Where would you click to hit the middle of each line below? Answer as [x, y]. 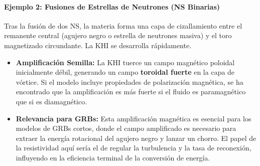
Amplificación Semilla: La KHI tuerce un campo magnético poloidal [125, 62]
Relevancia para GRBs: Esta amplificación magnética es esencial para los [134, 118]
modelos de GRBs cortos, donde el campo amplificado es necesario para [126, 128]
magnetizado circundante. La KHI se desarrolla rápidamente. [98, 45]
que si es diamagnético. [51, 101]
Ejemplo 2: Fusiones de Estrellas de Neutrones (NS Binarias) [112, 6]
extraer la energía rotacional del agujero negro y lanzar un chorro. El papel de [136, 138]
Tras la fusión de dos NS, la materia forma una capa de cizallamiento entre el [123, 25]
